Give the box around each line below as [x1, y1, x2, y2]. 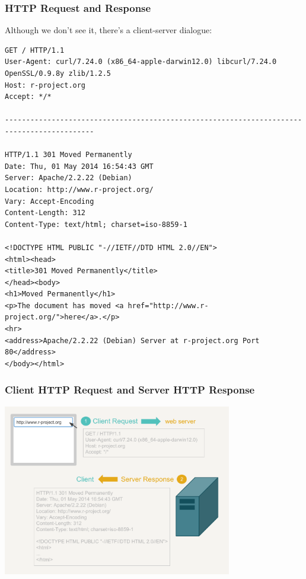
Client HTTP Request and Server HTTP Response [5, 382, 255, 397]
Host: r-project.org [5, 81, 86, 89]
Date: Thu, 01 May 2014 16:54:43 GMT [5, 162, 154, 171]
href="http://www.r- [128, 301, 209, 310]
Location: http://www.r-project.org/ [5, 185, 154, 194]
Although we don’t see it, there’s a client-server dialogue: [5, 24, 212, 36]
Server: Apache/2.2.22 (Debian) [5, 174, 132, 183]
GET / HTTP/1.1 [5, 46, 65, 55]
